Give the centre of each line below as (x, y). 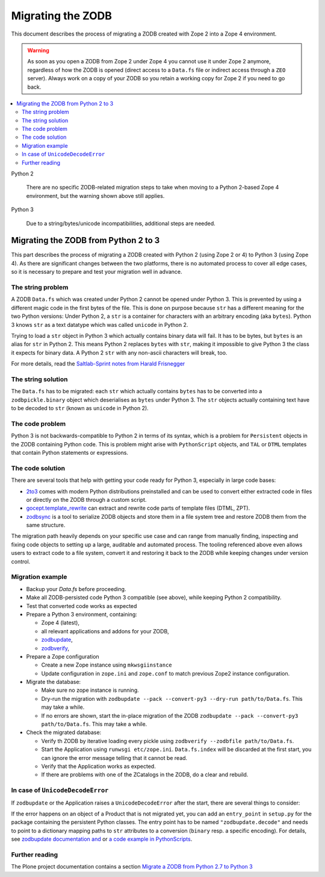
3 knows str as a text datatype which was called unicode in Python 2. (100, 325)
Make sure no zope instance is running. (90, 690)
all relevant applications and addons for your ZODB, (105, 631)
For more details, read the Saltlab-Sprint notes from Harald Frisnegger (98, 364)
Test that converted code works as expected (82, 606)
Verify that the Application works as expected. (98, 766)
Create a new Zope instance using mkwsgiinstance (107, 665)
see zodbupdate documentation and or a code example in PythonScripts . (102, 839)
